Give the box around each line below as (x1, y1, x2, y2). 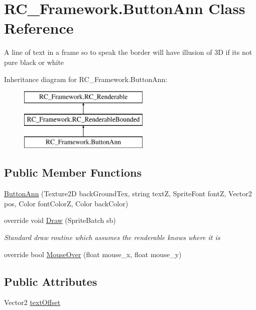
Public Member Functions (4, 165, 142, 180)
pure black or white (4, 56, 64, 67)
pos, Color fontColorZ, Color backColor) (4, 198, 129, 208)
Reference (4, 18, 74, 38)
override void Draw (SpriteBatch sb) (4, 215, 116, 225)
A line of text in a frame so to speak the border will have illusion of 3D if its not (4, 47, 252, 57)
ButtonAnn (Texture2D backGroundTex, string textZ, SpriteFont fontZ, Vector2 (4, 188, 252, 199)
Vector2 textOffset (4, 297, 61, 307)
